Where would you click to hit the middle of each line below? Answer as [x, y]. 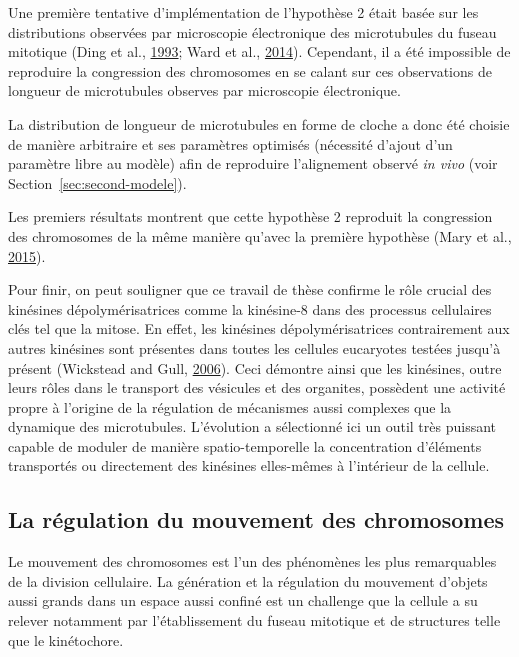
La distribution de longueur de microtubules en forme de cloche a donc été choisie [259, 123]
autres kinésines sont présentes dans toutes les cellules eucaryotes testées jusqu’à [254, 347]
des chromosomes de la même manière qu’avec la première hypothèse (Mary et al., [260, 235]
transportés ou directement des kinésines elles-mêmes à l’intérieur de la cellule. [249, 465]
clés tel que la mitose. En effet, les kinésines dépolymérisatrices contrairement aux [259, 328]
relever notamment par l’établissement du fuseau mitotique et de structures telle [254, 620]
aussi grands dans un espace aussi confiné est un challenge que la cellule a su [243, 600]
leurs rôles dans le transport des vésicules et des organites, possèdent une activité [257, 387]
